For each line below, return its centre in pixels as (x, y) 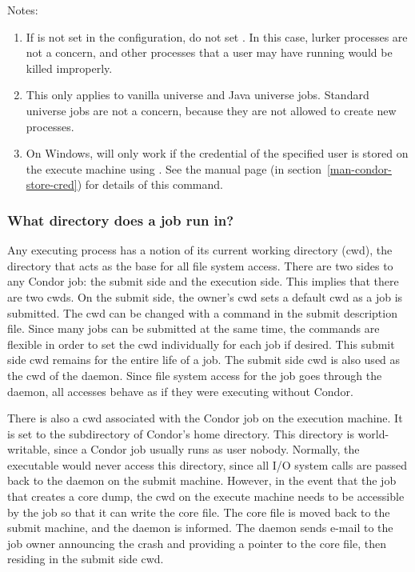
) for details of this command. (150, 184)
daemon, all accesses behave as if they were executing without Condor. (180, 391)
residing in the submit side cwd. (86, 559)
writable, (29, 449)
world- (373, 433)
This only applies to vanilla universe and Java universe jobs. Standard (198, 95)
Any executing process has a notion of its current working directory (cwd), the (200, 250)
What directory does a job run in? (121, 220)
